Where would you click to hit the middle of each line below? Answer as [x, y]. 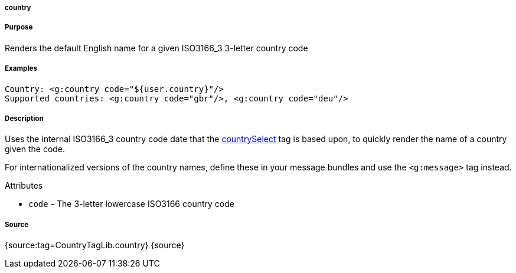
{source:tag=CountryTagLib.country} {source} [95, 245]
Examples [21, 69]
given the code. [35, 149]
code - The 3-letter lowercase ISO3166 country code [131, 204]
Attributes [24, 186]
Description [24, 118]
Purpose [19, 27]
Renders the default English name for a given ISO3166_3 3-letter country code [156, 48]
